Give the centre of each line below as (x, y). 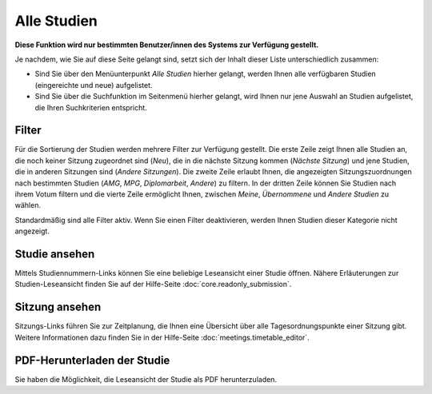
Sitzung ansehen (58, 307)
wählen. (28, 205)
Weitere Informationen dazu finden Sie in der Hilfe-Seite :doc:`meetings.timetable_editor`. (162, 337)
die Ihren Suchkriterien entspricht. (91, 107)
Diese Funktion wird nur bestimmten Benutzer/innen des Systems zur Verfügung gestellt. (167, 45)
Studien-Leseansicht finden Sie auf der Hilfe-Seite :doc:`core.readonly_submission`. (153, 285)
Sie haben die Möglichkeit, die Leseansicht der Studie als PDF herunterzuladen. (146, 379)
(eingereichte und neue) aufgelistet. (94, 85)
